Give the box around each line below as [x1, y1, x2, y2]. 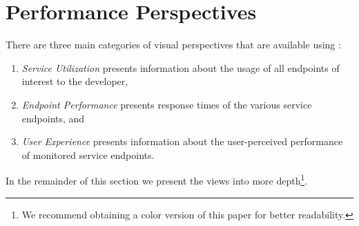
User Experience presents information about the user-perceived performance [21, 134, 343, 149]
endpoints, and [21, 111, 85, 125]
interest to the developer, [21, 74, 128, 88]
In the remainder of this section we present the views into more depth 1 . [6, 171, 308, 187]
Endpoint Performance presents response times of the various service [21, 97, 312, 111]
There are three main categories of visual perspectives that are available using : [6, 37, 341, 52]
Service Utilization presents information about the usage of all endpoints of [21, 60, 340, 75]
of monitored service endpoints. [21, 147, 155, 162]
